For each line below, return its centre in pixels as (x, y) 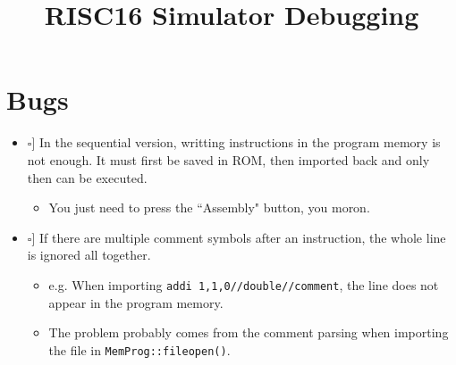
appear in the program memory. (136, 302)
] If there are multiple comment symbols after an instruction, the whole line (239, 237)
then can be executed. (87, 177)
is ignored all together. (89, 255)
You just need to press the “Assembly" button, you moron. (209, 207)
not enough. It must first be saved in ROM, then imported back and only (228, 159)
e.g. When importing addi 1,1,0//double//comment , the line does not (244, 284)
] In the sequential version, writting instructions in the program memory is (236, 142)
